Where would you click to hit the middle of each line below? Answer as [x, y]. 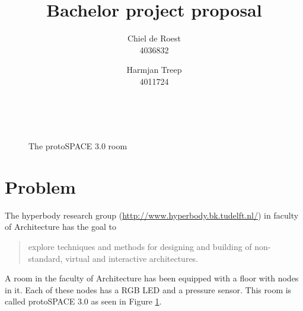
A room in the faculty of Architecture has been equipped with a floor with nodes [152, 278]
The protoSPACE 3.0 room [78, 146]
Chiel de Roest [154, 38]
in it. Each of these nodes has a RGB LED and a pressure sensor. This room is [148, 289]
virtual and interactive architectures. [132, 258]
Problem [40, 186]
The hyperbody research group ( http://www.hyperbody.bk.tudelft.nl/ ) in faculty [152, 215]
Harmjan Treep [154, 70]
